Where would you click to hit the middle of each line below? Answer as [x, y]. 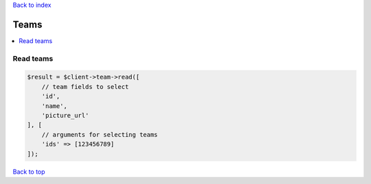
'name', [55, 106]
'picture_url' [65, 116]
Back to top [29, 172]
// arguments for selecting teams [100, 134]
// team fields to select [85, 87]
